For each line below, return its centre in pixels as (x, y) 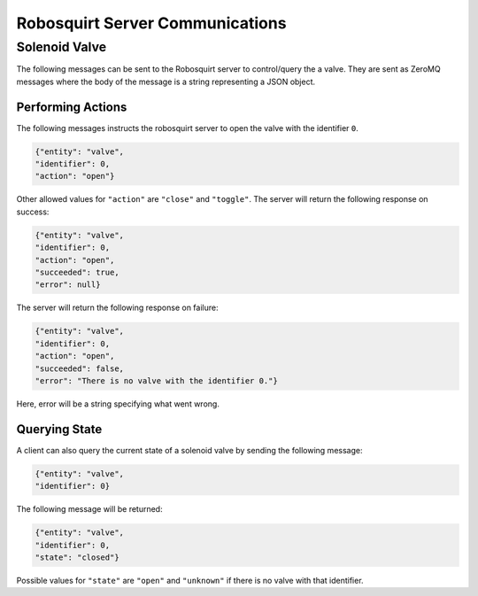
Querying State (59, 429)
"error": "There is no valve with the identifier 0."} (156, 380)
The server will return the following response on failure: (117, 308)
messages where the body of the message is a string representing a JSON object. (166, 81)
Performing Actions (72, 107)
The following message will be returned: (89, 509)
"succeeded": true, (77, 272)
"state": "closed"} (77, 557)
